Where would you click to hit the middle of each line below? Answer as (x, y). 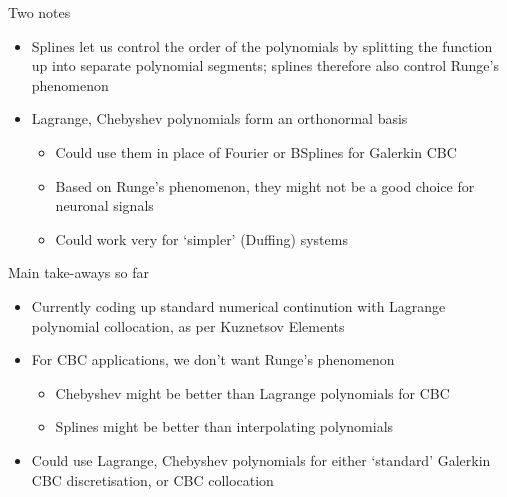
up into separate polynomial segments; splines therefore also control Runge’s (265, 65)
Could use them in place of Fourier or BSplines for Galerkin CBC (256, 151)
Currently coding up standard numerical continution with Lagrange (238, 305)
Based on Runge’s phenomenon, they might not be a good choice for (265, 185)
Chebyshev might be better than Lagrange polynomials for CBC (252, 392)
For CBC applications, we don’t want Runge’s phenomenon (213, 359)
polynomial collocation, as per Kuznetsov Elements (188, 325)
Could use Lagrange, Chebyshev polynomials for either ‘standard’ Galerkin (261, 459)
